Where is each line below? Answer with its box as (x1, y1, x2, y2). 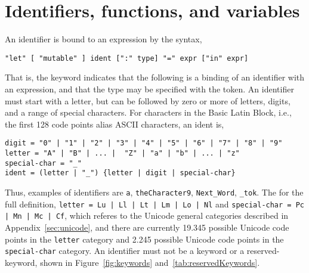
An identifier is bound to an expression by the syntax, (5, 33, 202, 45)
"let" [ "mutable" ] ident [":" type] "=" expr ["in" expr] (5, 54, 249, 63)
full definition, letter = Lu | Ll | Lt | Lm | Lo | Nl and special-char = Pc (5, 197, 304, 210)
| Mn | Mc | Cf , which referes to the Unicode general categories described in (5, 209, 289, 222)
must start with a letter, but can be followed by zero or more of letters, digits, (5, 94, 291, 107)
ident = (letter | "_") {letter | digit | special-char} (5, 169, 236, 178)
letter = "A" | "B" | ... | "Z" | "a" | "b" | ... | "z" (5, 149, 240, 157)
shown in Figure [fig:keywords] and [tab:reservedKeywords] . (40, 256, 260, 268)
